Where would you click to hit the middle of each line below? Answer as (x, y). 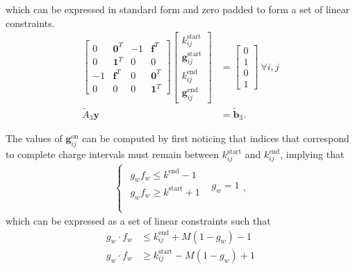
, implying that (312, 154)
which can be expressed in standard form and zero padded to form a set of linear (178, 9)
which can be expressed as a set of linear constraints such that (138, 221)
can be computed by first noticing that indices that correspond (216, 138)
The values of (34, 138)
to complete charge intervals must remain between (113, 154)
